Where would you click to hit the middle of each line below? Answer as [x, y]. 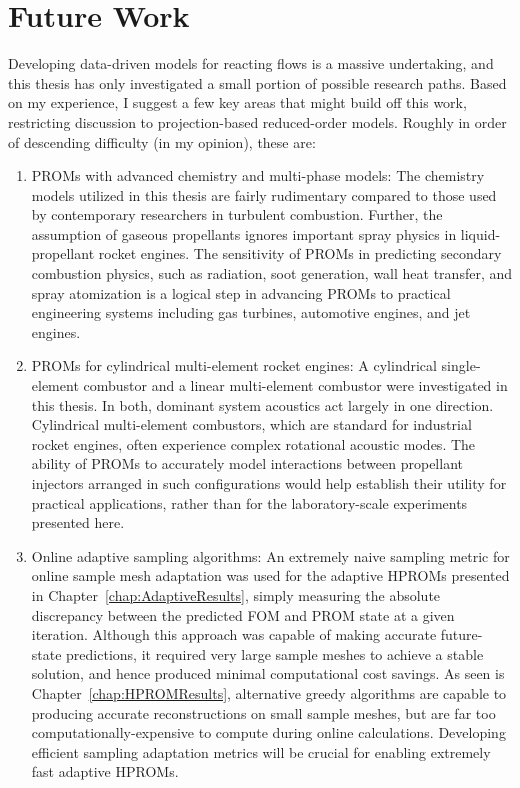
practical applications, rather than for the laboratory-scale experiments [249, 502]
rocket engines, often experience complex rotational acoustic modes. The [253, 443]
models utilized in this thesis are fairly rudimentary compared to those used [264, 194]
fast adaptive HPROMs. [105, 771]
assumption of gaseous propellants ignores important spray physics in [244, 233]
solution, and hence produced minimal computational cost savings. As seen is [268, 673]
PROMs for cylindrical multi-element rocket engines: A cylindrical [234, 365]
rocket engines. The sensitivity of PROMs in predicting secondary [300, 253]
